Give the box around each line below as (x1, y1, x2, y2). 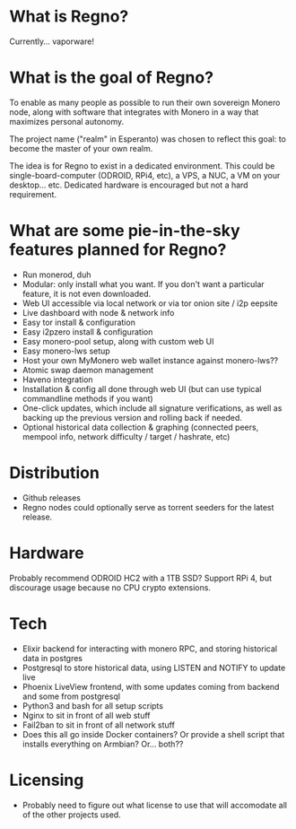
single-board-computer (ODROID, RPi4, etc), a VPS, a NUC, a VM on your (9, 170, 281, 180)
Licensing (9, 770, 84, 790)
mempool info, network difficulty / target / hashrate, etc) (22, 431, 231, 441)
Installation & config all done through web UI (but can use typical (22, 383, 262, 394)
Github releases (22, 492, 81, 503)
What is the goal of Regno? (9, 67, 213, 88)
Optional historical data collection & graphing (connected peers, (22, 422, 259, 432)
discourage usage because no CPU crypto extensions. (9, 581, 211, 593)
